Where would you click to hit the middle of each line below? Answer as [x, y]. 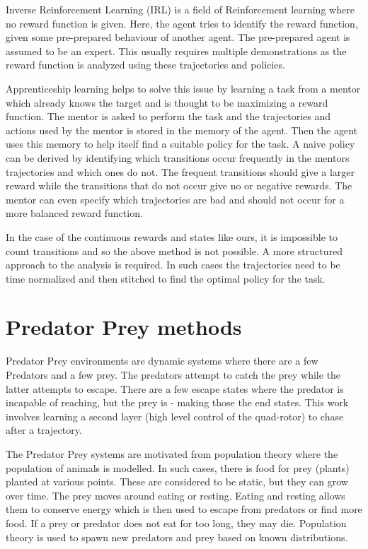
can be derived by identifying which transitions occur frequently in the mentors [178, 157]
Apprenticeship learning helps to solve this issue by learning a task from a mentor [183, 88]
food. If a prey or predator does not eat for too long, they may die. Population [176, 523]
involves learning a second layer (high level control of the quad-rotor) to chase [175, 416]
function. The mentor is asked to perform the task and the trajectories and [168, 116]
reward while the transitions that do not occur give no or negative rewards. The [179, 185]
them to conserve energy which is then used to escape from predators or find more [184, 509]
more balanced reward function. [74, 213]
